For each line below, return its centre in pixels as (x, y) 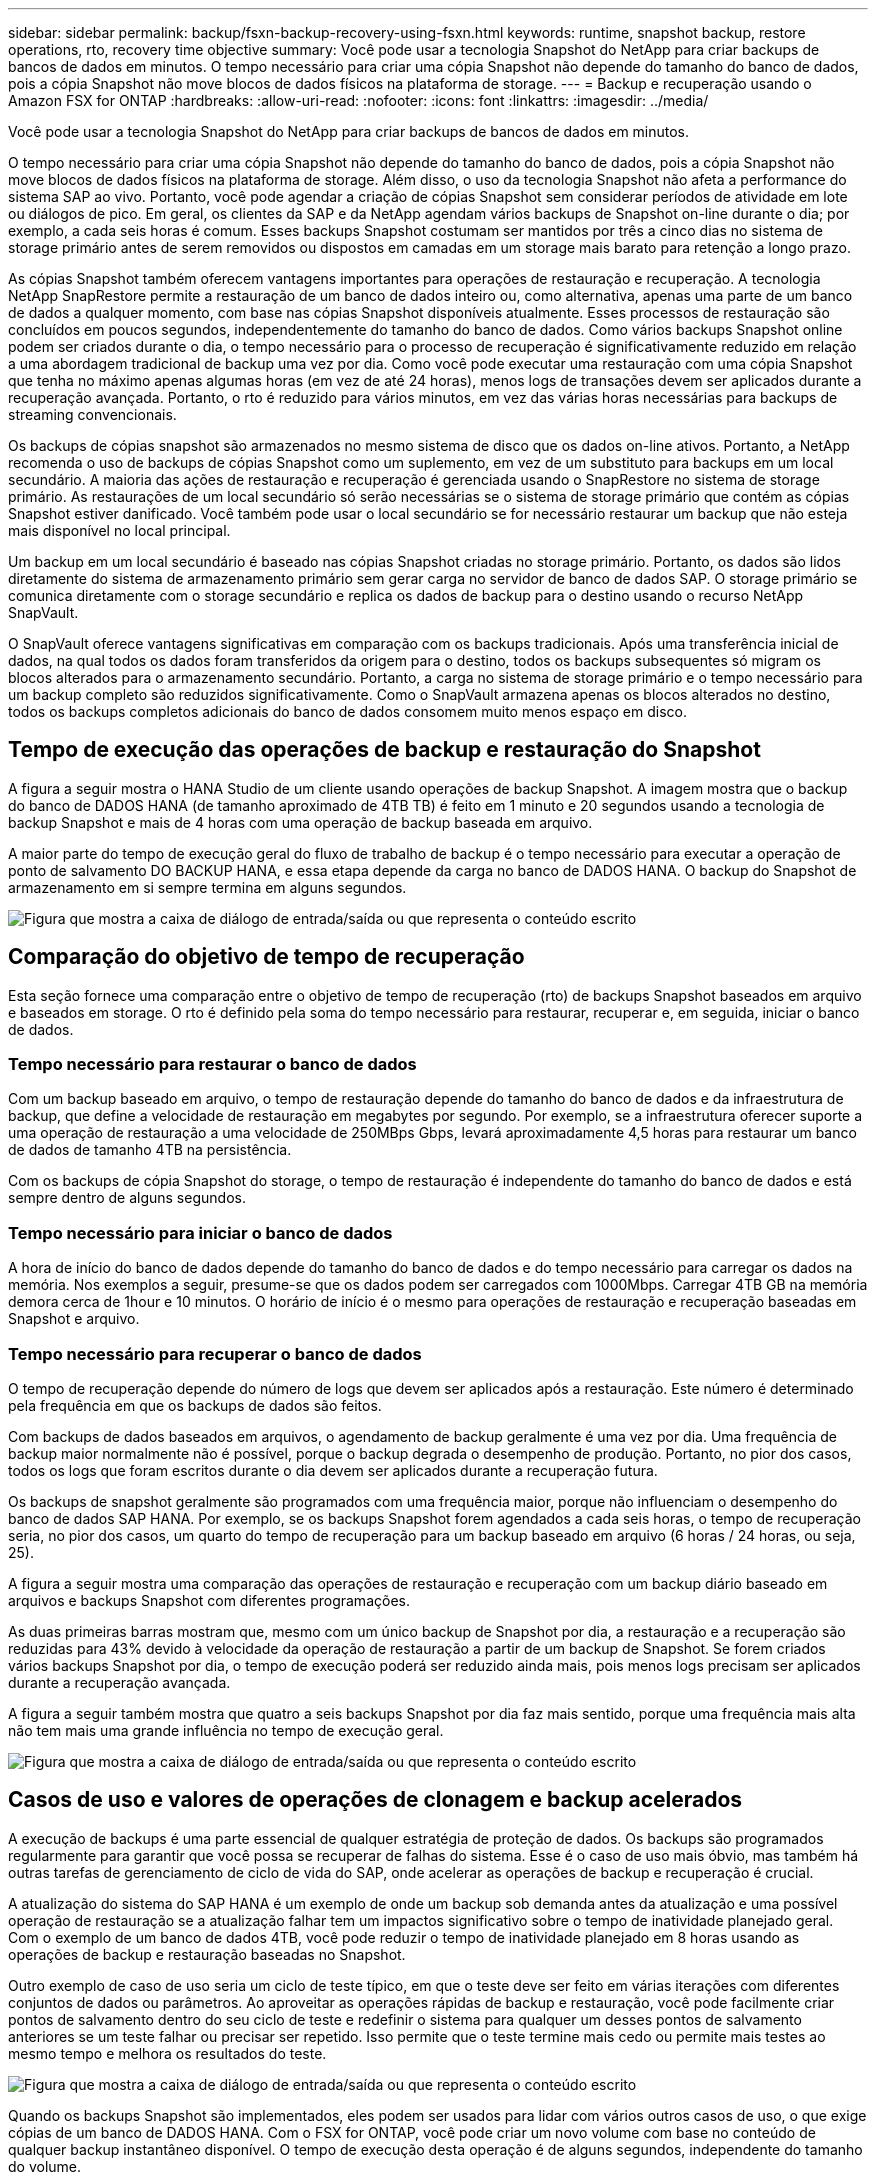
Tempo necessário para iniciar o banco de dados (200, 1232)
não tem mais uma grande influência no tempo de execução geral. (226, 1730)
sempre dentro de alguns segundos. (127, 1198)
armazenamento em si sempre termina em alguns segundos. (207, 887)
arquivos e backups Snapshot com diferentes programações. (209, 1600)
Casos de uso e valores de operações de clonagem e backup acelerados (375, 1800)
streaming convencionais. (92, 414)
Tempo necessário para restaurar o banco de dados (212, 1064)
